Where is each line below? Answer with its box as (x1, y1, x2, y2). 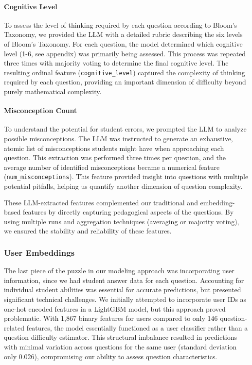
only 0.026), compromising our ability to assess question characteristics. (4, 351, 217, 361)
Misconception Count (4, 105, 77, 116)
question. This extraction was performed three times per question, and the (4, 152, 226, 163)
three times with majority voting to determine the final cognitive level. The (4, 58, 229, 68)
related (4, 322, 25, 332)
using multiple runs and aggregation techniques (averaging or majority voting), (4, 216, 239, 226)
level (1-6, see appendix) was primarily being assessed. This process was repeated (4, 48, 246, 58)
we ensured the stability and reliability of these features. (4, 226, 172, 236)
